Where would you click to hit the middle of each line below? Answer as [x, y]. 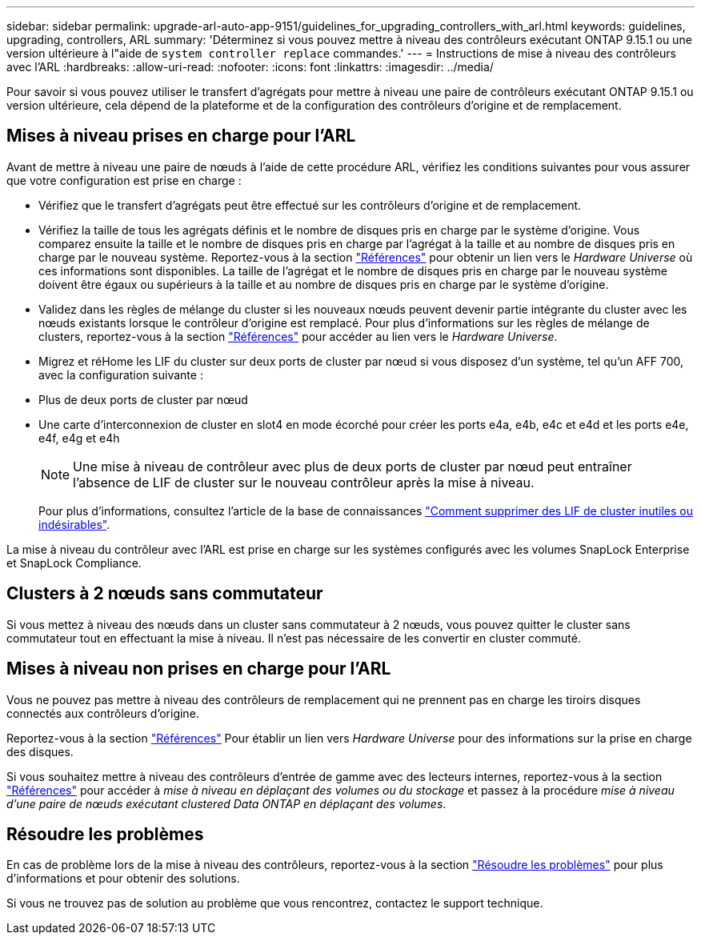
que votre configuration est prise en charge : [124, 180]
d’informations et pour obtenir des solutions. [123, 879]
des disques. [40, 751]
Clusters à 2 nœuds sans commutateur [165, 594]
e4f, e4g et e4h [79, 438]
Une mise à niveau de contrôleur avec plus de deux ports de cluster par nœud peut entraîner [353, 466]
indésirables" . [74, 524]
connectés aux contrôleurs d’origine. [103, 713]
